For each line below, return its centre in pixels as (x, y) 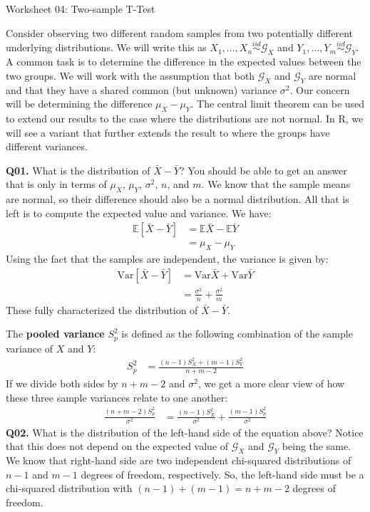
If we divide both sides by (62, 383)
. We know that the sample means (276, 184)
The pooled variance (55, 334)
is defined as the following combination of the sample (237, 334)
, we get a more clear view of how (271, 383)
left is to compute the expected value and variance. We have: (139, 213)
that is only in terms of (56, 184)
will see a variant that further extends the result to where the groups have (168, 132)
